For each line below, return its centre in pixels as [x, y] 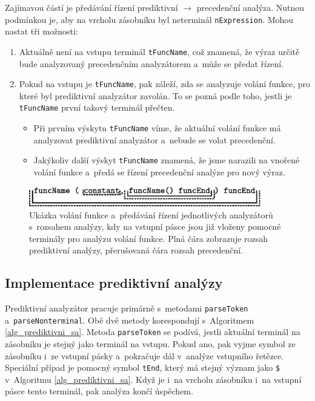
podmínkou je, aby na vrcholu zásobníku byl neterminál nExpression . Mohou [149, 19]
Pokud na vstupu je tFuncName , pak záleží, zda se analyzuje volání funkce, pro [164, 84]
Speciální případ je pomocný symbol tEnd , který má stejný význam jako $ [143, 367]
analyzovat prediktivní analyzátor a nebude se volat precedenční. [154, 139]
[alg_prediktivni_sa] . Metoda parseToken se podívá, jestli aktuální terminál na [153, 332]
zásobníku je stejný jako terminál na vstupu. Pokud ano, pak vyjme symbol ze [150, 344]
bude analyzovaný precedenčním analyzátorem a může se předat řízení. [151, 63]
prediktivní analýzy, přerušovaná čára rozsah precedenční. [136, 250]
